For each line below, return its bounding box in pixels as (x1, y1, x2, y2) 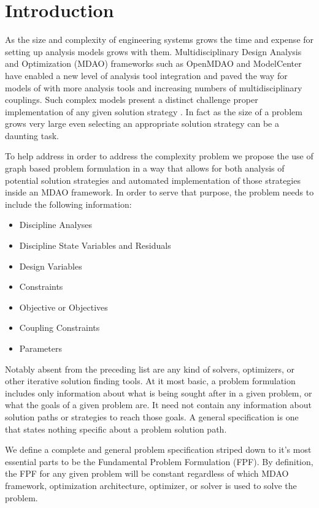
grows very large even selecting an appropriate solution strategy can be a (5, 117, 279, 130)
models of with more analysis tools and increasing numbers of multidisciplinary (5, 81, 302, 94)
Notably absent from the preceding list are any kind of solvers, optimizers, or (5, 362, 294, 375)
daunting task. (5, 129, 59, 142)
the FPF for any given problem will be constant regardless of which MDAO (5, 467, 289, 480)
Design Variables (19, 259, 82, 272)
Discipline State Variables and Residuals (19, 239, 171, 252)
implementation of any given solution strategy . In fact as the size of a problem (5, 105, 302, 118)
